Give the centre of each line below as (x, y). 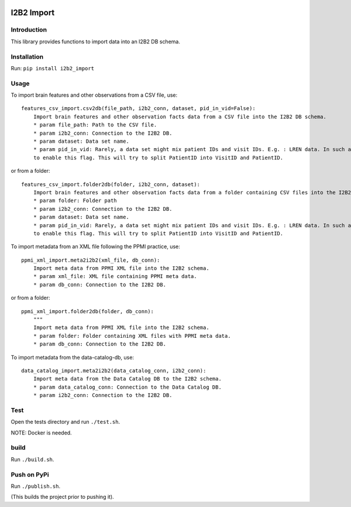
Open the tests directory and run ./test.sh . (65, 422)
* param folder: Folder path (75, 201)
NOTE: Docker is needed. (42, 433)
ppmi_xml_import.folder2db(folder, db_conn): (88, 311)
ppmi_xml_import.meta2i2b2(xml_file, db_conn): (91, 260)
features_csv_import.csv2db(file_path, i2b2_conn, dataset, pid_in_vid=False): (138, 109)
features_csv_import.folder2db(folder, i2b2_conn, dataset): (111, 184)
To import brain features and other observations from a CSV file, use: (94, 95)
